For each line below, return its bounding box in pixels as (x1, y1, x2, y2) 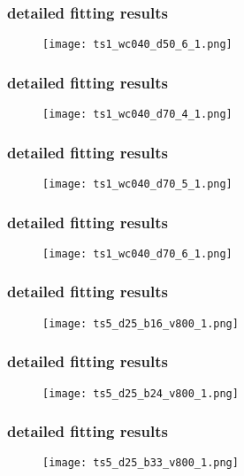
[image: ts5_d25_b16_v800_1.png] (42, 317, 239, 330)
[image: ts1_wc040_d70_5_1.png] (42, 177, 233, 190)
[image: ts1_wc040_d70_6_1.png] (42, 247, 233, 260)
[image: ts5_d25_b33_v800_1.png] (42, 457, 239, 470)
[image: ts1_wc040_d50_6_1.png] (42, 38, 233, 51)
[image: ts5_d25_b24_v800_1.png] (42, 387, 239, 400)
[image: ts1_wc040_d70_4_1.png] (42, 108, 233, 121)
